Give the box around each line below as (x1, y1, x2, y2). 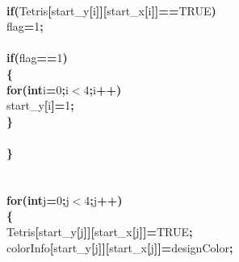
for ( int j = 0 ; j (6, 191, 69, 208)
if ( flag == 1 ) (6, 49, 68, 66)
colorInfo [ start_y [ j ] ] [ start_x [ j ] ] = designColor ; (6, 239, 233, 256)
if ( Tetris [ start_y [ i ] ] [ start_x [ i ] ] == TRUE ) (6, 2, 216, 19)
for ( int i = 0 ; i (6, 81, 69, 98)
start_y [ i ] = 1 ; (6, 97, 74, 114)
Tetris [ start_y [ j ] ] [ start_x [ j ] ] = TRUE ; (6, 222, 193, 239)
